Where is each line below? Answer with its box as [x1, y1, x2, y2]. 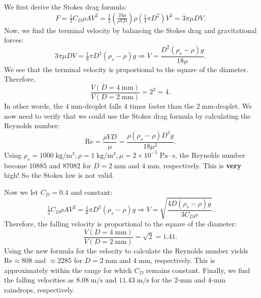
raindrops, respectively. [4, 284, 75, 295]
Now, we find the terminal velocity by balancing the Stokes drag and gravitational [4, 25, 257, 35]
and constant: [70, 186, 112, 197]
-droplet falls [82, 101, 122, 111]
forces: [4, 35, 24, 45]
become [4, 160, 27, 170]
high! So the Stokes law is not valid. [4, 170, 114, 180]
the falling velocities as [4, 274, 74, 285]
